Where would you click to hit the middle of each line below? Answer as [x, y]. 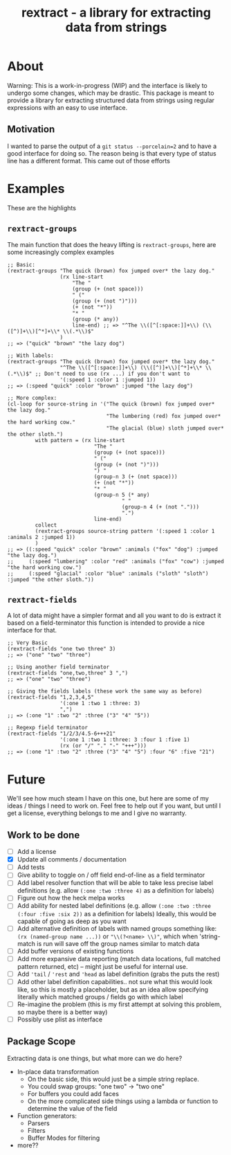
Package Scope [41, 1042]
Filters [37, 1130]
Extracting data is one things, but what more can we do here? [95, 1058]
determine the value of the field [72, 1108]
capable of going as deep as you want [72, 921]
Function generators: [47, 1116]
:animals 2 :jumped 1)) [41, 537]
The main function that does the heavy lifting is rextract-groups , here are [112, 244]
